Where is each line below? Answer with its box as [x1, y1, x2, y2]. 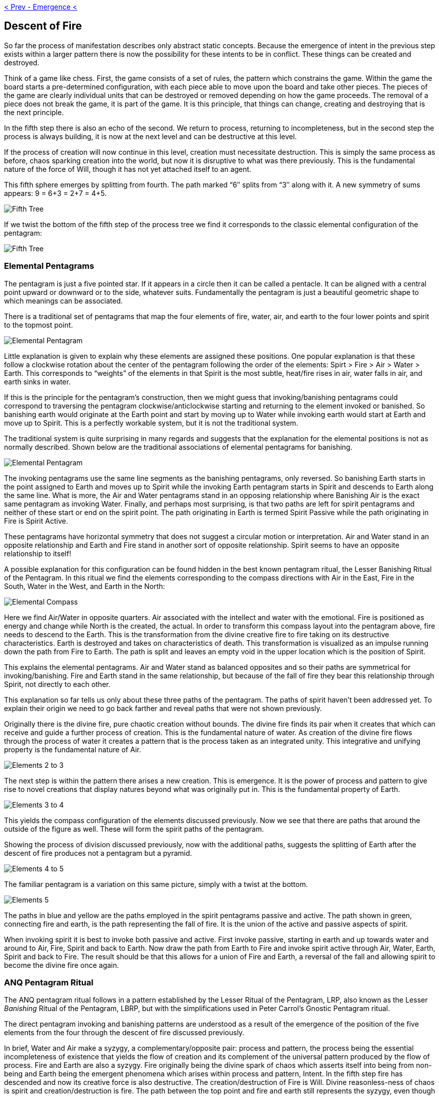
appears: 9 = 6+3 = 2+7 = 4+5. [4, 188, 107, 197]
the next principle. [4, 108, 64, 117]
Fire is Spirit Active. [4, 516, 68, 525]
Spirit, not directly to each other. [4, 679, 111, 688]
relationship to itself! [4, 549, 71, 558]
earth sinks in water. [4, 377, 71, 386]
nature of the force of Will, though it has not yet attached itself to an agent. [4, 164, 251, 173]
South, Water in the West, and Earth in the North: [4, 581, 165, 590]
